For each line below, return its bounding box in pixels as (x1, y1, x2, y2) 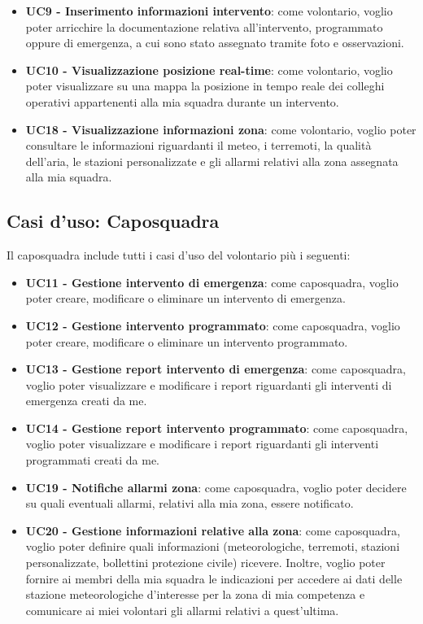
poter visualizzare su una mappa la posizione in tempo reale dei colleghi (25, 77, 385, 94)
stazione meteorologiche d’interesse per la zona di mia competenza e (25, 586, 365, 603)
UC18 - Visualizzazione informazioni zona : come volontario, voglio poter (25, 120, 416, 137)
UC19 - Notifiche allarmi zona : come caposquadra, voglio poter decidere (25, 478, 407, 495)
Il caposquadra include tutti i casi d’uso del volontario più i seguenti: (7, 247, 351, 264)
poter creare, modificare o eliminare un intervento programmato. (25, 333, 348, 350)
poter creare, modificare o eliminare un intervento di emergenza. (25, 290, 346, 307)
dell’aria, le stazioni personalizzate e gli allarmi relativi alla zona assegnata (25, 152, 399, 169)
